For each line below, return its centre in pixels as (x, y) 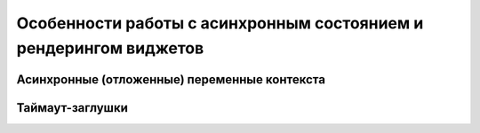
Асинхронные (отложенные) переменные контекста (171, 79)
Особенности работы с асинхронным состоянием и (220, 23)
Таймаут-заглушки (72, 108)
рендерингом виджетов (110, 48)
